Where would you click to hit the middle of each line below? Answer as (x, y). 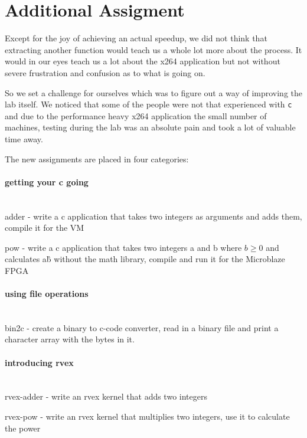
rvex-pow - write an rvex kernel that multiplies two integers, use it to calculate (147, 416)
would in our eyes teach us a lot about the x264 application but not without (143, 61)
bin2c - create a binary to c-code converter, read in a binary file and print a (142, 327)
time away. (24, 138)
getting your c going (47, 182)
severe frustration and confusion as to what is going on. (105, 72)
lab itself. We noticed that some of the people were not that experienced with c (148, 104)
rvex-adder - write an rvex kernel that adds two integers (106, 396)
